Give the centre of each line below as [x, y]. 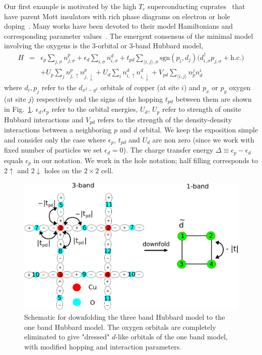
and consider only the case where [55, 139]
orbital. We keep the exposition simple [199, 129]
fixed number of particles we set [53, 150]
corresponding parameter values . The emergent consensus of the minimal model [129, 35]
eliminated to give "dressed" [67, 337]
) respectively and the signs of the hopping [97, 98]
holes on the [63, 170]
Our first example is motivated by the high [70, 6]
